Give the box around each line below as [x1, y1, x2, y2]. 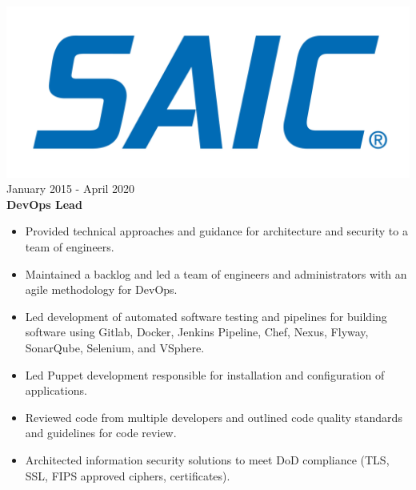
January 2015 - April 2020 [6, 180, 135, 197]
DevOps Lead [6, 195, 82, 212]
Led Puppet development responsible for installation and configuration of [25, 366, 385, 383]
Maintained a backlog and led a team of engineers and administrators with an [25, 265, 407, 282]
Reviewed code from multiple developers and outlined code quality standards [25, 408, 402, 425]
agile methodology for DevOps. [25, 281, 178, 298]
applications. [25, 382, 87, 399]
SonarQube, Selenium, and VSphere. [25, 339, 205, 355]
